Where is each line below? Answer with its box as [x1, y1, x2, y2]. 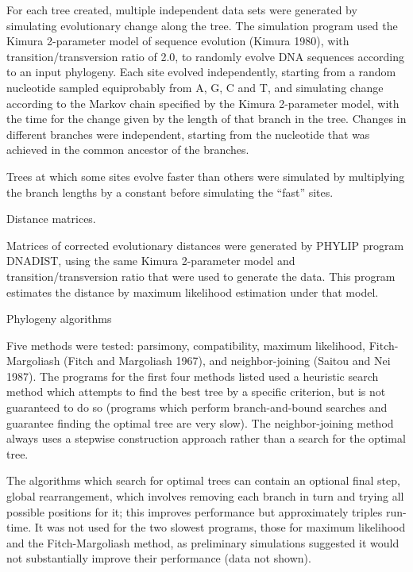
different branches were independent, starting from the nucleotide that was [6, 125, 370, 142]
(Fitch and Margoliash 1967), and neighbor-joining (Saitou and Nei [64, 352, 391, 369]
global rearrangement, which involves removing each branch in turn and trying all [6, 488, 404, 505]
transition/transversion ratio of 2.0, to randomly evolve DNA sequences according [6, 48, 404, 64]
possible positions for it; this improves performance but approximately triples [6, 503, 383, 520]
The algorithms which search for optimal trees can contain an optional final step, [6, 472, 400, 489]
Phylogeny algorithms [6, 310, 112, 327]
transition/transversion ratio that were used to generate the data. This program [6, 267, 396, 284]
